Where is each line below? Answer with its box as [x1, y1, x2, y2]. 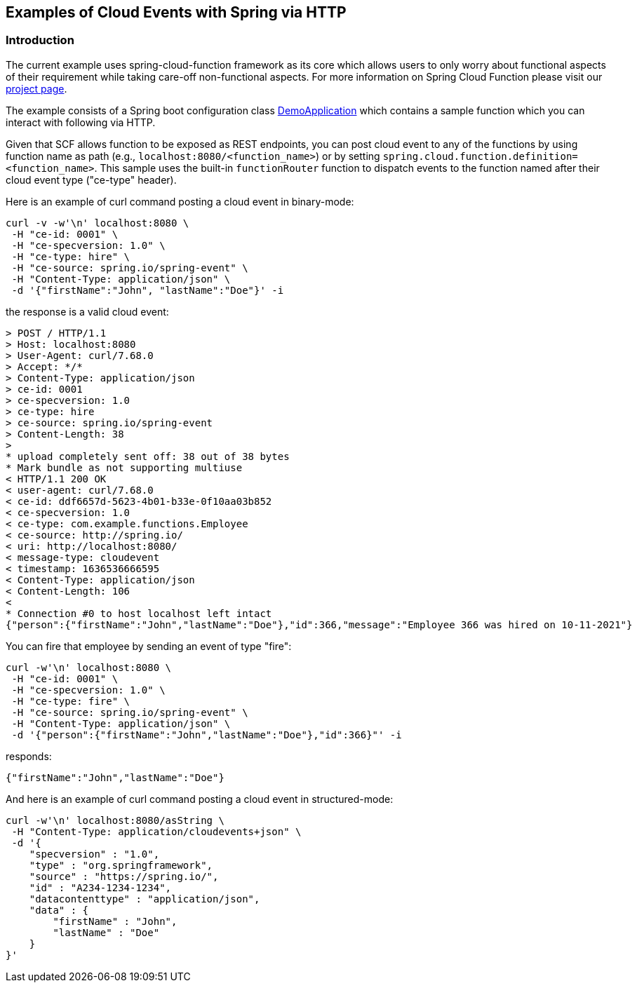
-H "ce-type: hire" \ [11, 250, 130, 262]
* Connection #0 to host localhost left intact [6, 607, 272, 619]
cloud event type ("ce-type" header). [6, 173, 177, 186]
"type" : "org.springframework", [29, 859, 213, 871]
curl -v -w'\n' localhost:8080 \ [6, 217, 189, 229]
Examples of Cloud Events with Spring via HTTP [6, 4, 347, 21]
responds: [6, 750, 52, 762]
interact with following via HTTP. [6, 116, 156, 128]
